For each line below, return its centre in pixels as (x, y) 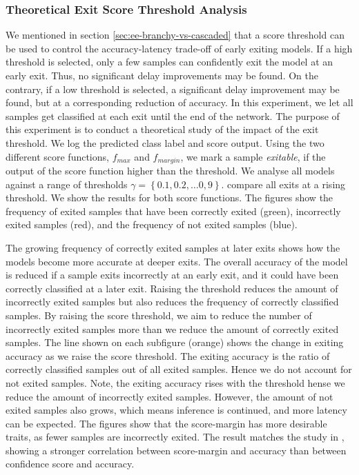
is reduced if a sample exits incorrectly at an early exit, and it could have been (172, 275)
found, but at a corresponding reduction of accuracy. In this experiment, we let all (179, 102)
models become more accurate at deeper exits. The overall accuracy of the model (177, 261)
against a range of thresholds (67, 184)
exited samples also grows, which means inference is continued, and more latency (176, 410)
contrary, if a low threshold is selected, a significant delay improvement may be (173, 89)
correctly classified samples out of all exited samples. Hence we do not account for (179, 369)
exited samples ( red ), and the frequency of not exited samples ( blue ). (152, 224)
